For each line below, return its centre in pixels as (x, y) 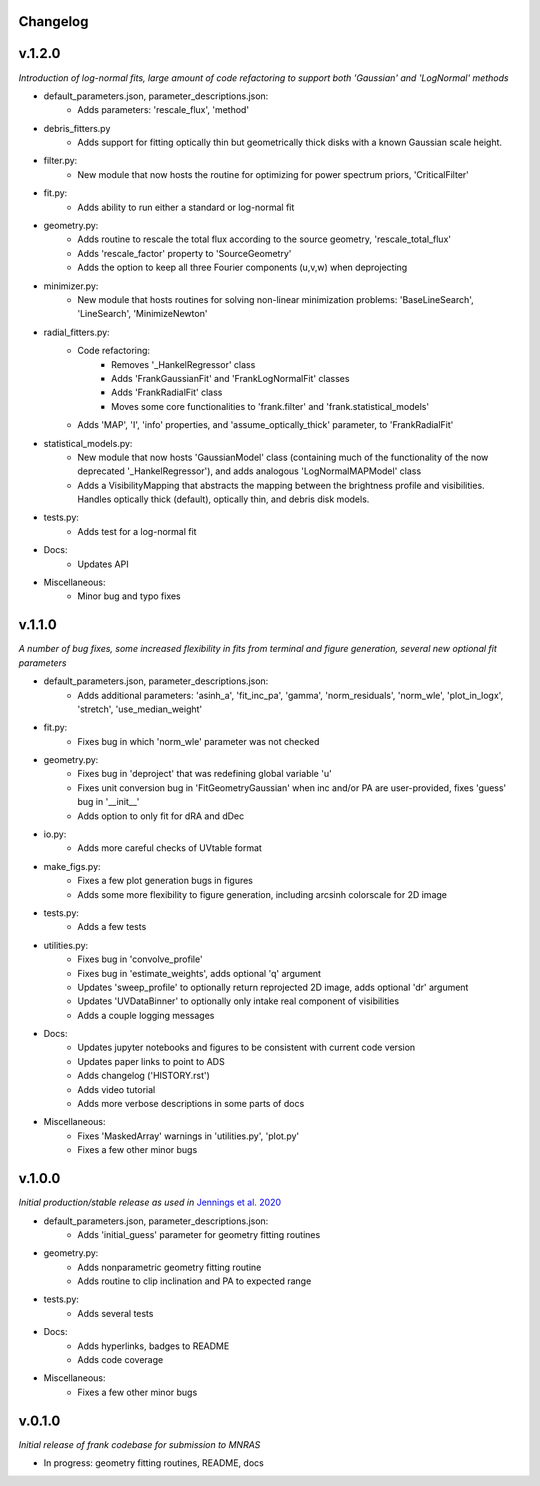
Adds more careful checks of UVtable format (169, 848)
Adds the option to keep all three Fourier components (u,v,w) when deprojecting (242, 267)
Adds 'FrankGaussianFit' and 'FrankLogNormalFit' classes (230, 378)
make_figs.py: (72, 866)
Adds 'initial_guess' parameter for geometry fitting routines (199, 1234)
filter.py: (60, 161)
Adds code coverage (120, 1360)
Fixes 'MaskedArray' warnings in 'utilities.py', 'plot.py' (188, 1136)
